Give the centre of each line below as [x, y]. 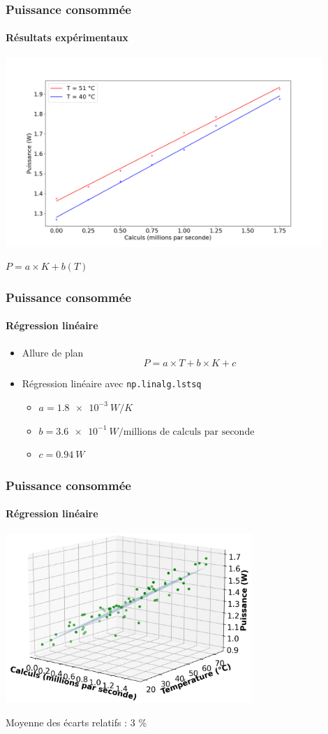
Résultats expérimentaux [67, 37]
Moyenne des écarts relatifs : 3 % [76, 722]
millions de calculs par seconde [189, 432]
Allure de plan [53, 352]
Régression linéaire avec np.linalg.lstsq [112, 383]
